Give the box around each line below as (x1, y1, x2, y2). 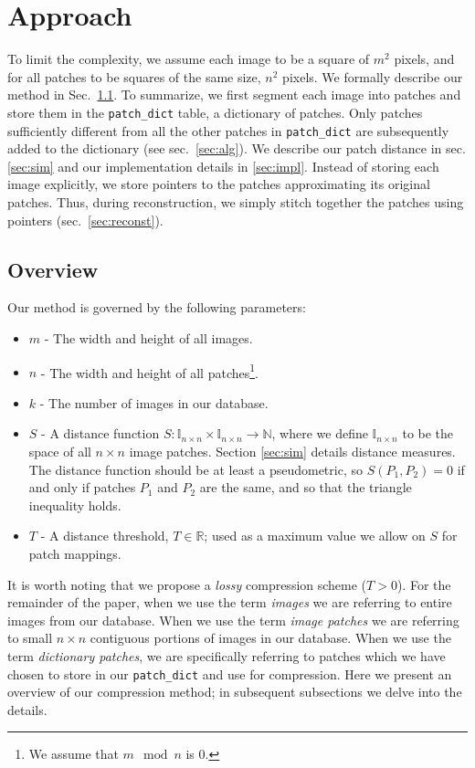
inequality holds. (28, 495, 121, 514)
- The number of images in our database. (39, 393, 269, 412)
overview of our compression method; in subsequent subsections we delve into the (7, 682, 462, 701)
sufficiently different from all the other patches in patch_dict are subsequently (7, 121, 449, 140)
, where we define (271, 424, 368, 443)
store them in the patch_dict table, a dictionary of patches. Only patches (7, 102, 423, 121)
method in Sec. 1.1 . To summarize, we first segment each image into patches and (7, 85, 461, 104)
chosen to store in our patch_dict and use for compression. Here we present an (7, 664, 452, 683)
